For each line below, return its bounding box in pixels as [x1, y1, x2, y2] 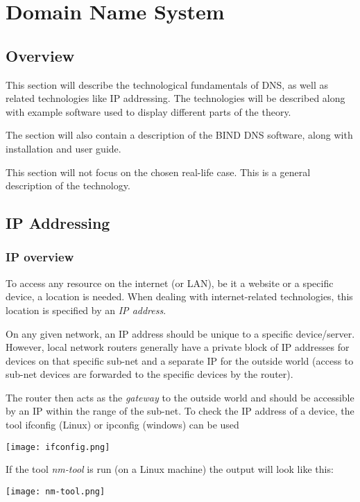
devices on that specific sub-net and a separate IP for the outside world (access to [6, 353, 354, 367]
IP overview [6, 248, 74, 266]
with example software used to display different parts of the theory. [6, 104, 291, 119]
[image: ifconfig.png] [6, 442, 110, 452]
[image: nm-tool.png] [6, 486, 105, 496]
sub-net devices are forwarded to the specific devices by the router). [6, 367, 293, 381]
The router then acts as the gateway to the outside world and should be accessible [6, 390, 354, 404]
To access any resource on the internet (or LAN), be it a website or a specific [6, 275, 334, 290]
